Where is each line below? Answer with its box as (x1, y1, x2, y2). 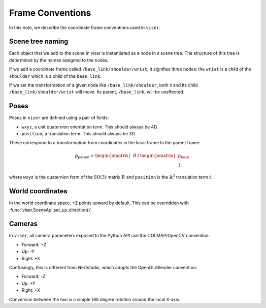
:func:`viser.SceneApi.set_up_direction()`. (9, 207, 93, 213)
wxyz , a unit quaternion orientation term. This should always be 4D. (21, 123, 159, 130)
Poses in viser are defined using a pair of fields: (9, 115, 109, 121)
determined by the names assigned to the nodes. (9, 57, 109, 63)
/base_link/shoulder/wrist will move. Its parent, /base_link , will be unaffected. (9, 89, 185, 95)
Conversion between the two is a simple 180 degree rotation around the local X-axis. (9, 296, 181, 302)
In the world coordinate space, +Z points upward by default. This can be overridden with (9, 200, 189, 206)
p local (178, 153, 190, 159)
